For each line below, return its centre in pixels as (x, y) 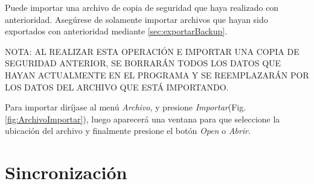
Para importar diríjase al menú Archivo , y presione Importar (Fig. (126, 107)
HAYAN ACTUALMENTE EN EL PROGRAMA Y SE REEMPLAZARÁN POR (157, 75)
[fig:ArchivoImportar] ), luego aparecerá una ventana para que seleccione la (143, 119)
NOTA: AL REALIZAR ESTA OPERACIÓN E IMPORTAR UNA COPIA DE (152, 51)
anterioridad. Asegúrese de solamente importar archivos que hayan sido (136, 19)
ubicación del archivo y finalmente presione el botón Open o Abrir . (128, 131)
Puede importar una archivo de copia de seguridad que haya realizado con (142, 7)
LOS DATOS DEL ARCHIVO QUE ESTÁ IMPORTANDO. (117, 87)
